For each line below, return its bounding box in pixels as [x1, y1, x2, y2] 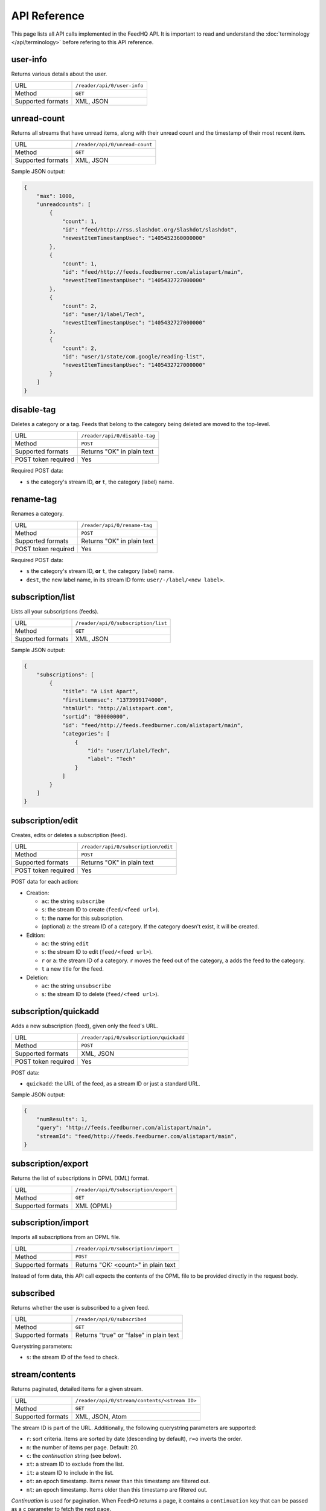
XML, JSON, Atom [75, 1412, 127, 1420]
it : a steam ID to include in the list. [26, 1469, 114, 1476]
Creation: [26, 889, 50, 896]
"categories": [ [62, 730, 110, 737]
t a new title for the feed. [41, 965, 104, 972]
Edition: [26, 931, 45, 939]
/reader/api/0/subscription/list [75, 620, 167, 626]
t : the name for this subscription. [41, 914, 124, 922]
